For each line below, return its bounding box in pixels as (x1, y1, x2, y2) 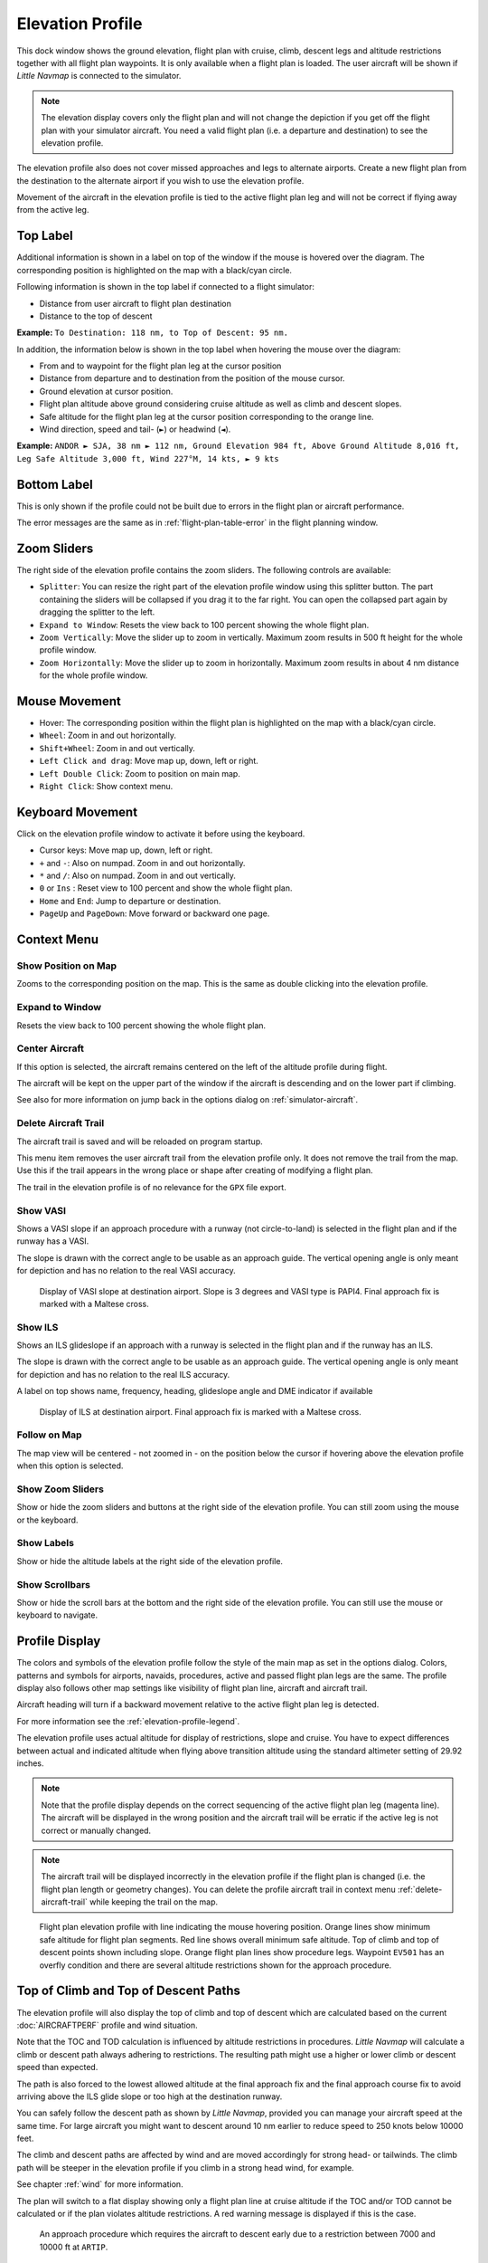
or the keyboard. (16, 1514, 79, 1525)
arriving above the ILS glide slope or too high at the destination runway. (16, 2091, 283, 2102)
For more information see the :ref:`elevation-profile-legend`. (16, 1715, 240, 1726)
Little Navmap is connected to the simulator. (16, 71, 182, 81)
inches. (16, 1757, 44, 1769)
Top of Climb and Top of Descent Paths (16, 1983, 241, 1999)
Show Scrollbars (16, 1578, 90, 1590)
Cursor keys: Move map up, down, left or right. (39, 845, 213, 855)
